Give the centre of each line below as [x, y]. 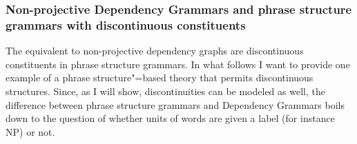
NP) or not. [30, 131]
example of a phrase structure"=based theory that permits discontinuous [160, 78]
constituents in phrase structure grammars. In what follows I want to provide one [178, 64]
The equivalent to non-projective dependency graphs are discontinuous [155, 51]
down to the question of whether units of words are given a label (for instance [170, 118]
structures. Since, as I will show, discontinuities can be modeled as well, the [165, 91]
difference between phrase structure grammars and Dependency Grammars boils [175, 104]
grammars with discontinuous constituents [126, 24]
